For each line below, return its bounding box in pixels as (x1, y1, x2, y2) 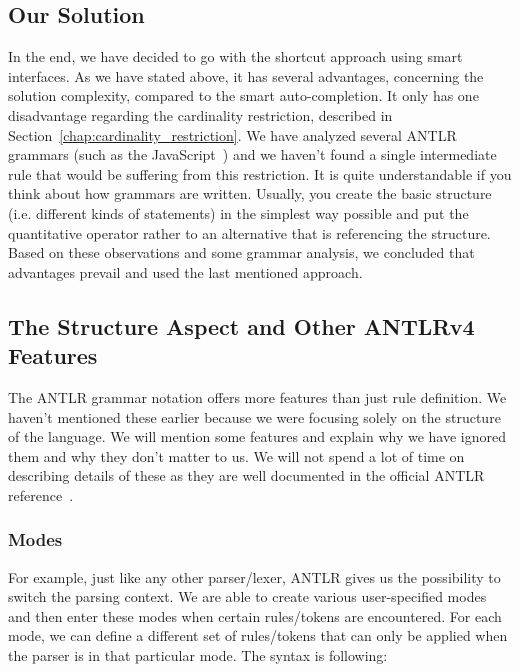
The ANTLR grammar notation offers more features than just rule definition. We (8, 386, 507, 407)
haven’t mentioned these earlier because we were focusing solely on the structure (8, 406, 501, 427)
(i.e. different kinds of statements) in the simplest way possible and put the (8, 202, 469, 223)
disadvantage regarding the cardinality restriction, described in (8, 104, 393, 125)
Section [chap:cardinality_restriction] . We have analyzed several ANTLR (8, 124, 457, 145)
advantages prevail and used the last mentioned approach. (8, 261, 363, 282)
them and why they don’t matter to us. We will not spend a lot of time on (8, 445, 465, 466)
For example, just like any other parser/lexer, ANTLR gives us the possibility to (8, 566, 501, 587)
